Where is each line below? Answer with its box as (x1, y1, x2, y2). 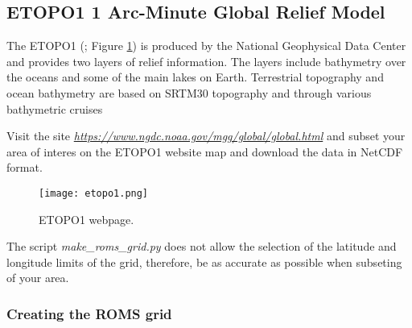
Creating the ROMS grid (6, 303, 172, 323)
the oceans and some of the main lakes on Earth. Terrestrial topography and (6, 69, 384, 85)
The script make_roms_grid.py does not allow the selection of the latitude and (6, 238, 397, 255)
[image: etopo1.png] (39, 187, 149, 199)
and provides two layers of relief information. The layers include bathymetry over (6, 52, 406, 69)
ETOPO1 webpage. (39, 210, 134, 227)
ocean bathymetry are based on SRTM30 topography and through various (6, 84, 372, 101)
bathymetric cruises (6, 100, 103, 117)
